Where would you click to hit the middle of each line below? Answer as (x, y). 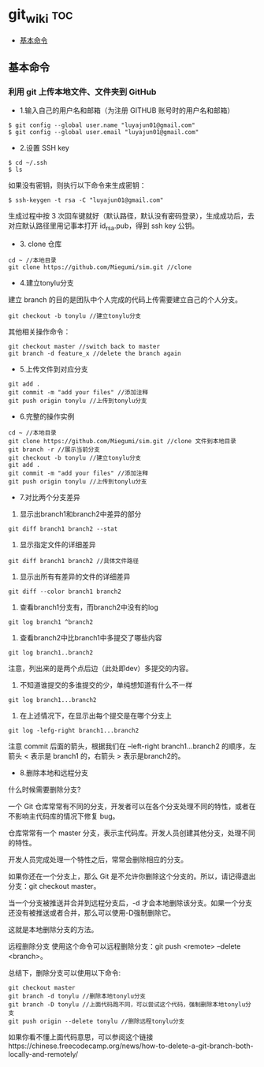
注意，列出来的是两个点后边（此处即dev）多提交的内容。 (100, 669)
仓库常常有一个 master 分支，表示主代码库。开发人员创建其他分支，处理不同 (132, 833)
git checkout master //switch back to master (84, 347)
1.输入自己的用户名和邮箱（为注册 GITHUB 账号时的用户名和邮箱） (127, 110)
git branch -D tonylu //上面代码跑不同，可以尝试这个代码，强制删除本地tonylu (127, 1005)
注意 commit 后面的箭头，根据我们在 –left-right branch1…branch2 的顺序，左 (132, 746)
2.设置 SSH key (44, 148)
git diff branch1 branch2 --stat (63, 529)
